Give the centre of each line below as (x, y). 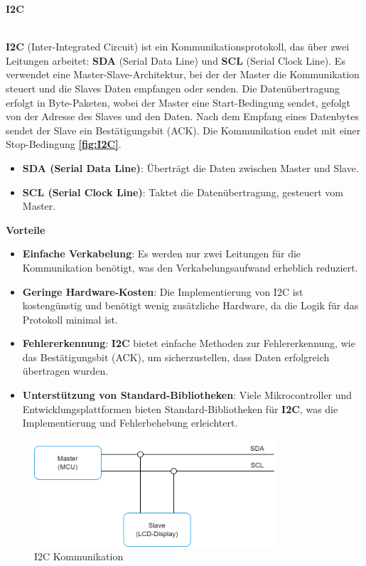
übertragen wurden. (65, 371)
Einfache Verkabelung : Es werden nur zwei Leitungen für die (162, 253)
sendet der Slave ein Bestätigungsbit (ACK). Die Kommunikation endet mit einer (183, 130)
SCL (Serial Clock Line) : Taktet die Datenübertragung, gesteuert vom (183, 192)
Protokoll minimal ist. (70, 319)
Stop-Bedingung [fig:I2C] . (64, 144)
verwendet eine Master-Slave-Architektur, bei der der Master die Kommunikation (183, 74)
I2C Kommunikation (79, 556)
